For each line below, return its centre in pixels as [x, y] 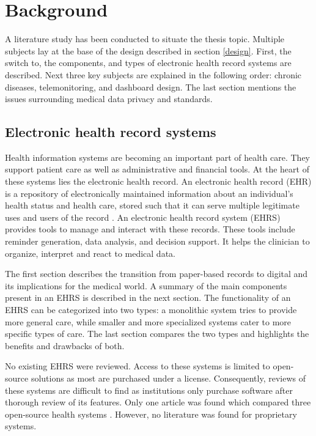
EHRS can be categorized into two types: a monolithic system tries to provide [151, 310]
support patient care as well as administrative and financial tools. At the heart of [157, 169]
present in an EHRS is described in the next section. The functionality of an [148, 297]
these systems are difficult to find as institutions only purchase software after [149, 390]
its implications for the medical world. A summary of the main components [146, 285]
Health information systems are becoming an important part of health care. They [157, 157]
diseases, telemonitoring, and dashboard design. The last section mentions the [151, 87]
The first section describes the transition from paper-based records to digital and [156, 274]
